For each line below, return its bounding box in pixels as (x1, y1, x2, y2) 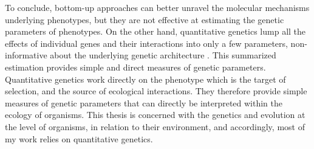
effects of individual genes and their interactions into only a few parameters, (5, 36, 288, 49)
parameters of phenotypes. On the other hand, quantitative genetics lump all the (5, 25, 306, 38)
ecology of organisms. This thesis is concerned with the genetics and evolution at (5, 108, 305, 121)
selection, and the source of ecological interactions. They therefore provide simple (5, 85, 307, 97)
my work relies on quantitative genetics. (5, 132, 153, 145)
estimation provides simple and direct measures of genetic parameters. (5, 60, 266, 73)
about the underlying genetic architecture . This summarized (50, 49, 276, 61)
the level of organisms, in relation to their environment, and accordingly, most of (5, 120, 305, 133)
